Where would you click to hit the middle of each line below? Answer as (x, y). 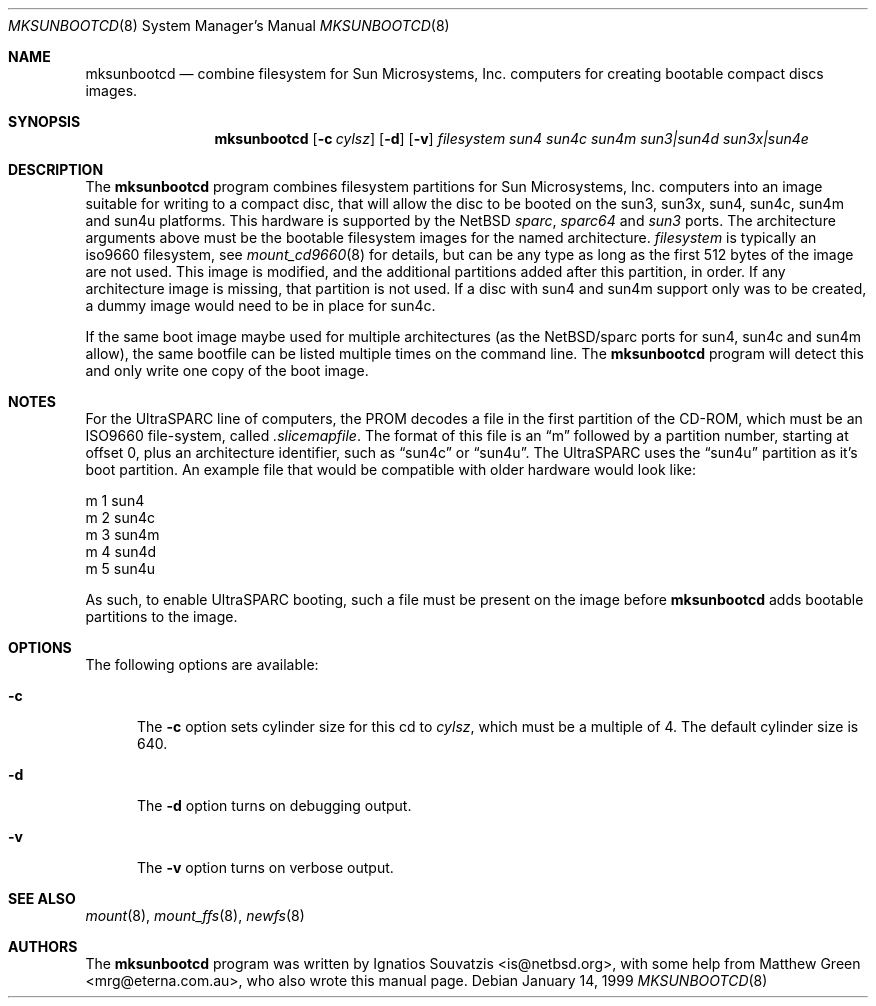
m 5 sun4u (120, 568)
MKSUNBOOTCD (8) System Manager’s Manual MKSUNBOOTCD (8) (229, 25)
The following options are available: (202, 664)
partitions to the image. (161, 616)
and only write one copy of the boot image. (227, 370)
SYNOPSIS (44, 121)
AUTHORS (43, 946)
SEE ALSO (42, 898)
